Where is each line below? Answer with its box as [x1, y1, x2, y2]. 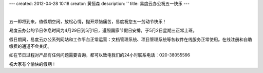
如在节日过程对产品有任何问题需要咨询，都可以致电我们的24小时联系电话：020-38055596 [9, 52, 190, 58]
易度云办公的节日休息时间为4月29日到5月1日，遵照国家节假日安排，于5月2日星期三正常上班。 [9, 27, 197, 34]
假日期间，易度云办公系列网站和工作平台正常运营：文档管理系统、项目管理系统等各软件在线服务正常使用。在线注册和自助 [9, 36, 252, 42]
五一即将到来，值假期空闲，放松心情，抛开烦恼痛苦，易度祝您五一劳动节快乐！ [9, 18, 167, 24]
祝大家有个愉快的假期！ [9, 61, 56, 67]
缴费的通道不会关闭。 [9, 43, 52, 49]
